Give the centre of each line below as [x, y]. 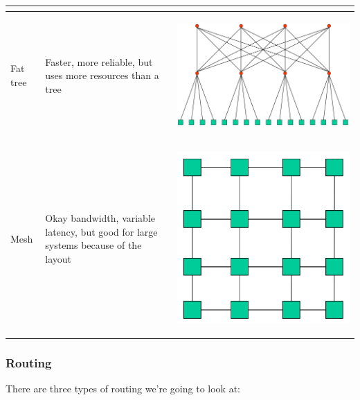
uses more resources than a [102, 75]
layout [58, 259]
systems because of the [93, 245]
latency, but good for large [101, 231]
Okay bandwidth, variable [100, 218]
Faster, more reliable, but [99, 61]
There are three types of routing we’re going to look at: [123, 388]
